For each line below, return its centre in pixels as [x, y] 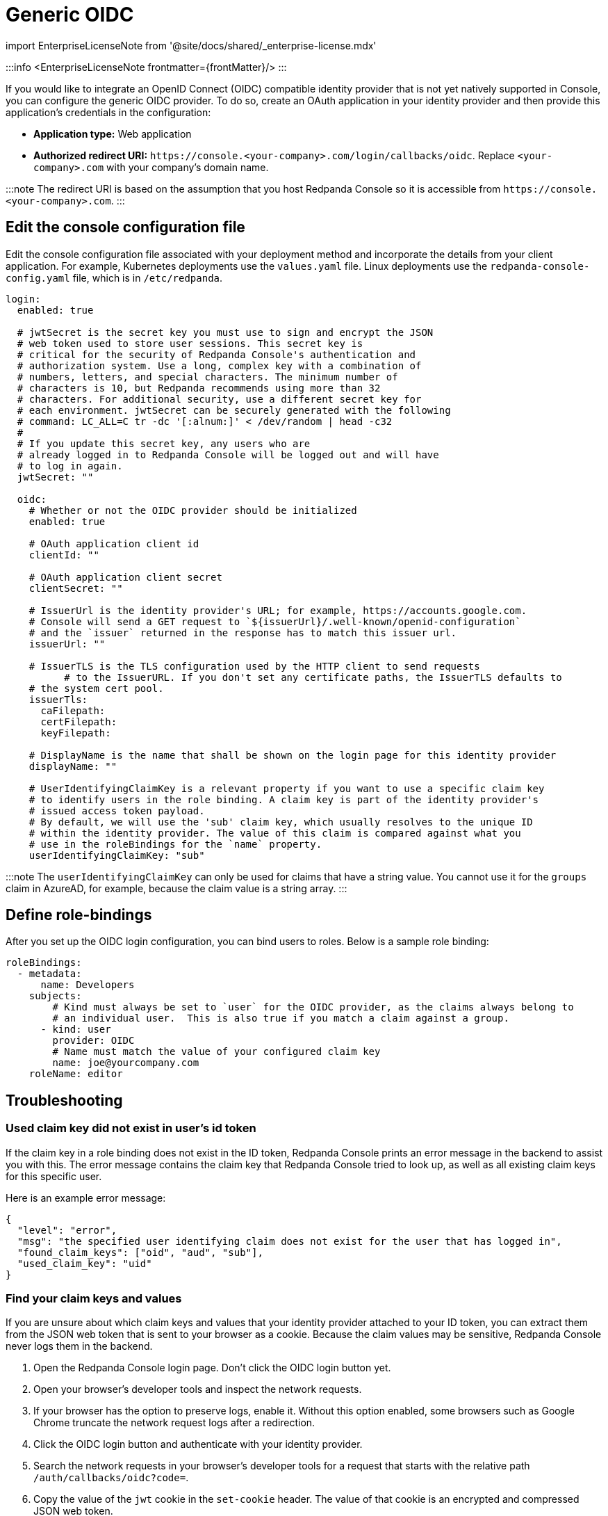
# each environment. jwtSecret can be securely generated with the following [234, 410]
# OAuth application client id [114, 543]
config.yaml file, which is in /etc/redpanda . [114, 277]
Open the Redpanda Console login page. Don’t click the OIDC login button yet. [212, 1368]
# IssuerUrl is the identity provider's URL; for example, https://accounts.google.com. [278, 610]
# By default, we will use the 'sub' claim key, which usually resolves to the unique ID [281, 822]
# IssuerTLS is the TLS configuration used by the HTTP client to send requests [254, 666]
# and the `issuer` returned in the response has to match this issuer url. [243, 632]
